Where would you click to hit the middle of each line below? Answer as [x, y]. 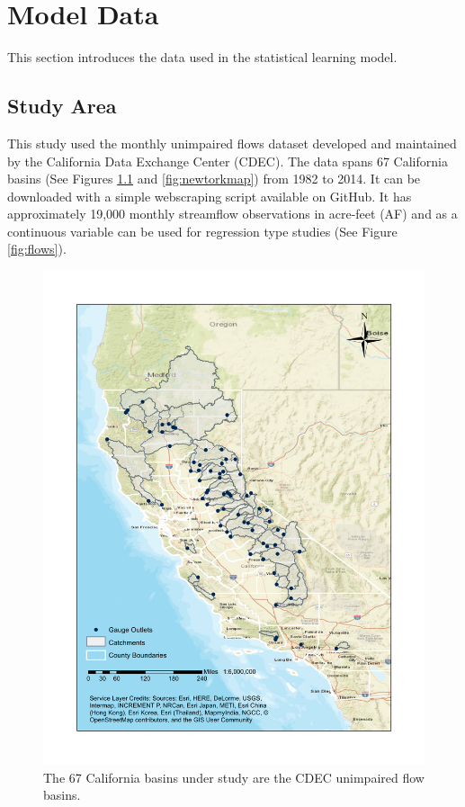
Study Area [62, 106]
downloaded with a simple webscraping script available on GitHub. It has [210, 196]
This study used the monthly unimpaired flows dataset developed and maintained [232, 143]
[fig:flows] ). [37, 249]
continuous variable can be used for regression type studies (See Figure [202, 231]
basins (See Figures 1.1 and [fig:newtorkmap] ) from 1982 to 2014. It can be [214, 179]
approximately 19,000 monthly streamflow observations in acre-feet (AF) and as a [232, 214]
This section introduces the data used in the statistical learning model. [202, 57]
